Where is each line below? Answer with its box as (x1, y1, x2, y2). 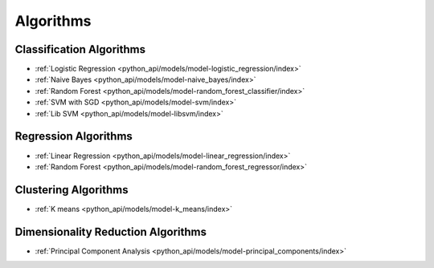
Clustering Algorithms (14, 183, 129, 197)
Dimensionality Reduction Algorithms (14, 225, 207, 238)
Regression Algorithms (14, 129, 133, 144)
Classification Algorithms (14, 43, 146, 56)
